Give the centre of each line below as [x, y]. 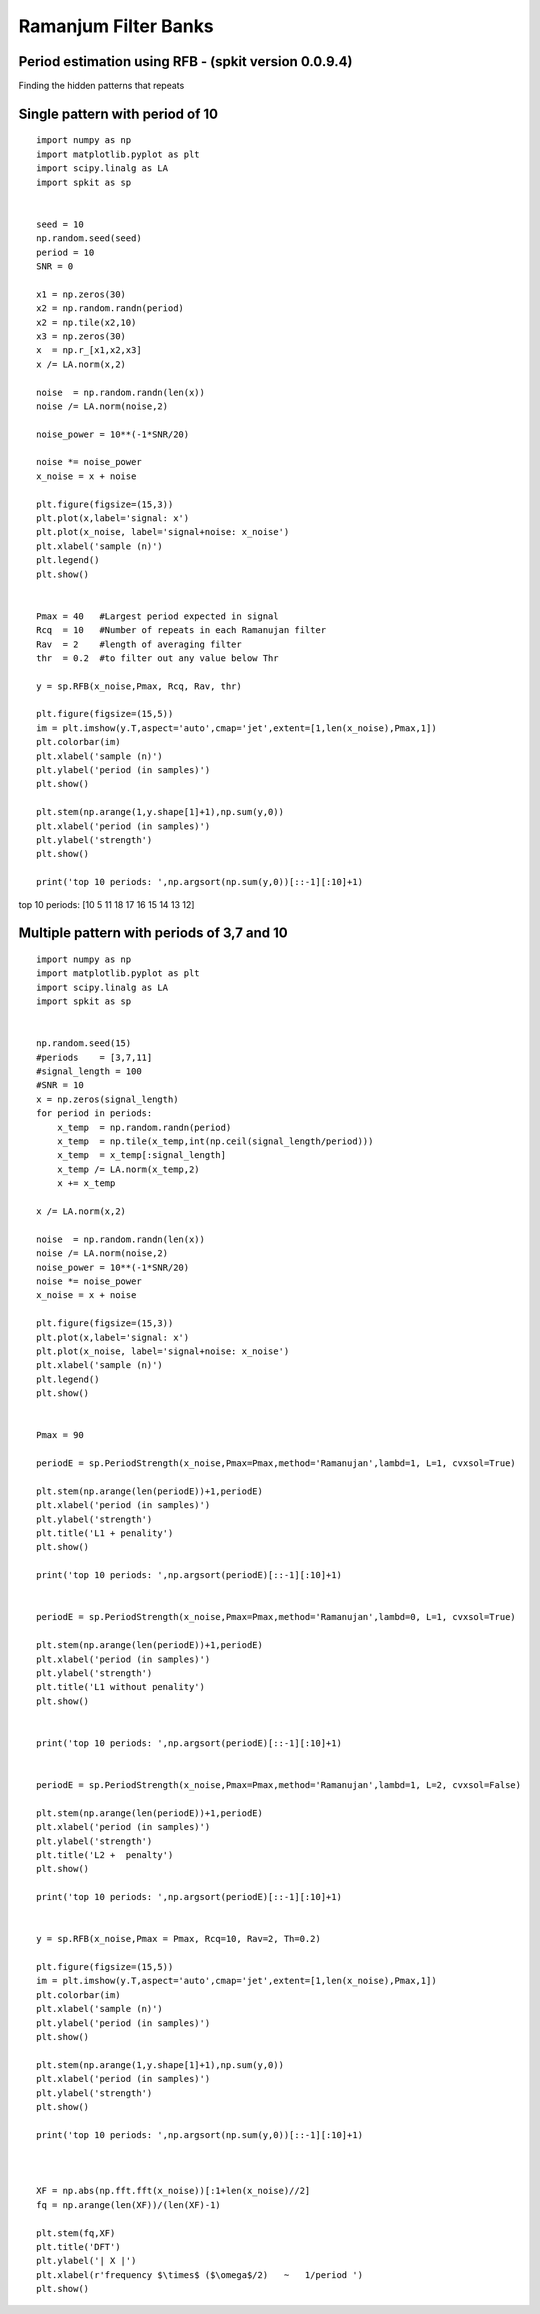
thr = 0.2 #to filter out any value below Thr [157, 658]
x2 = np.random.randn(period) [110, 308]
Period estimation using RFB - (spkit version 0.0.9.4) [185, 61]
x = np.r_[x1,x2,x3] [89, 350]
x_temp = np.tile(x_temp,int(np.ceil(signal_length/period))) [215, 1141]
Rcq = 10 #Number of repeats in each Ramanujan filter [181, 630]
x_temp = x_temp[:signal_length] [141, 1155]
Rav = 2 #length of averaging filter [139, 644]
